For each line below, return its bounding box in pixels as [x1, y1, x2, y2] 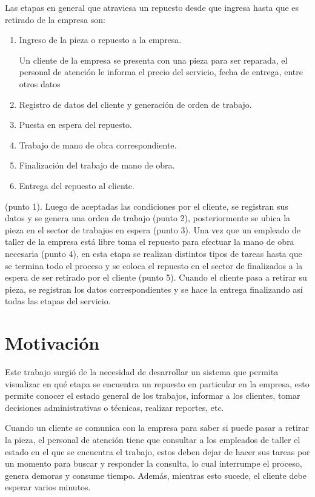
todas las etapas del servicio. [5, 295, 111, 307]
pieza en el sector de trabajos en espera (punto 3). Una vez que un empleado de [5, 223, 300, 236]
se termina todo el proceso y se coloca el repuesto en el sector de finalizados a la [5, 259, 303, 272]
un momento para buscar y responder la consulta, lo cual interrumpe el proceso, [5, 457, 302, 470]
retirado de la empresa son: [5, 13, 105, 25]
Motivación [5, 330, 100, 355]
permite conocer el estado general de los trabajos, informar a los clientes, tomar [5, 389, 300, 402]
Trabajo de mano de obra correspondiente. [19, 138, 177, 151]
